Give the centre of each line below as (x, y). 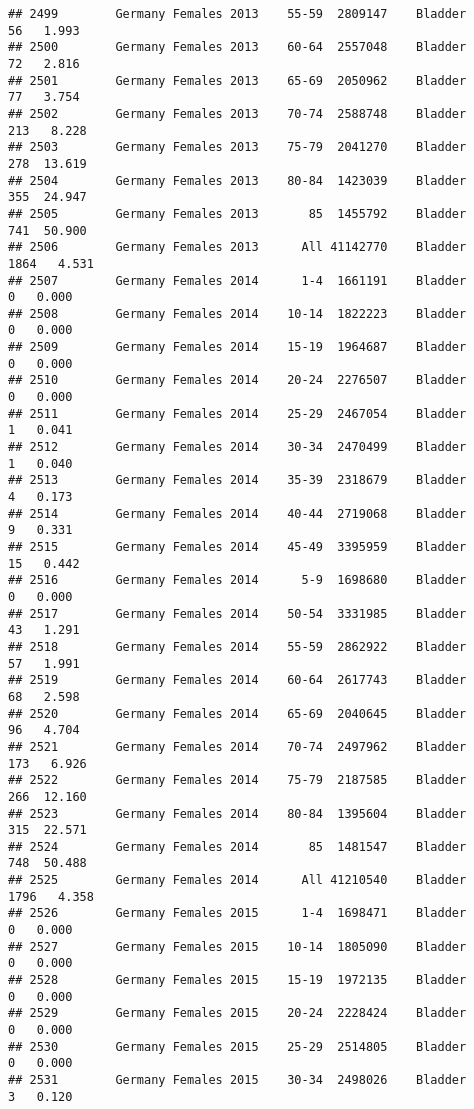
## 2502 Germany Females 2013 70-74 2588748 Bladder (237, 113)
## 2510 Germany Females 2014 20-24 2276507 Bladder (237, 380)
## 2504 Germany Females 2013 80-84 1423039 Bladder (237, 180)
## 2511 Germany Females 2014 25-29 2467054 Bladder (237, 413)
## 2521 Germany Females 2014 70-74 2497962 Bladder (237, 746)
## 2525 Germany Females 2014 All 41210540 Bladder (237, 880)
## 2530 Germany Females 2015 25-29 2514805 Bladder (237, 1046)
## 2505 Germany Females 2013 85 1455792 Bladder (237, 213)
